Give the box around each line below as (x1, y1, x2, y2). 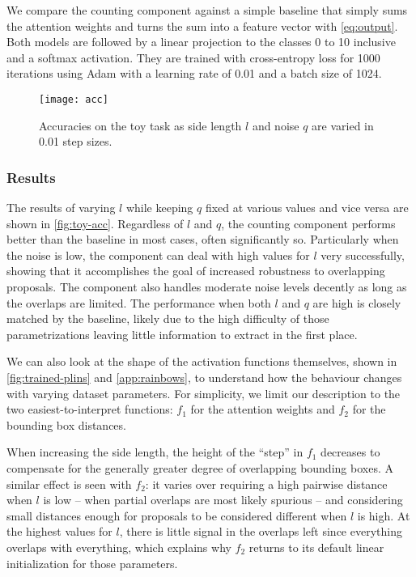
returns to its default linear (248, 538, 384, 555)
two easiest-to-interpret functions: (6, 401, 173, 418)
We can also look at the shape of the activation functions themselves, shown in (6, 353, 397, 370)
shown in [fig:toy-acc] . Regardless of (6, 214, 184, 231)
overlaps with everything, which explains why (6, 538, 231, 555)
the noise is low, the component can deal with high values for (6, 246, 310, 263)
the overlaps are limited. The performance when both (6, 294, 271, 311)
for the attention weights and (190, 401, 335, 418)
